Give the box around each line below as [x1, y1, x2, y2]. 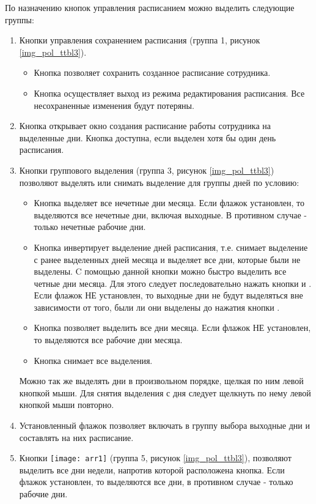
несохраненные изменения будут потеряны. [34, 98, 194, 111]
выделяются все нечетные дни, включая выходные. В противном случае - [34, 208, 307, 221]
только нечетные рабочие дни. [34, 220, 146, 233]
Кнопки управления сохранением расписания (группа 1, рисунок [19, 34, 260, 46]
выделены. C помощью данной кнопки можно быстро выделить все [34, 265, 287, 278]
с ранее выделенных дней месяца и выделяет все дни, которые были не [34, 253, 301, 265]
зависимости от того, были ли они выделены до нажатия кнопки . [34, 300, 280, 313]
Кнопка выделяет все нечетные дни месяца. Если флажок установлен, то [34, 196, 304, 209]
